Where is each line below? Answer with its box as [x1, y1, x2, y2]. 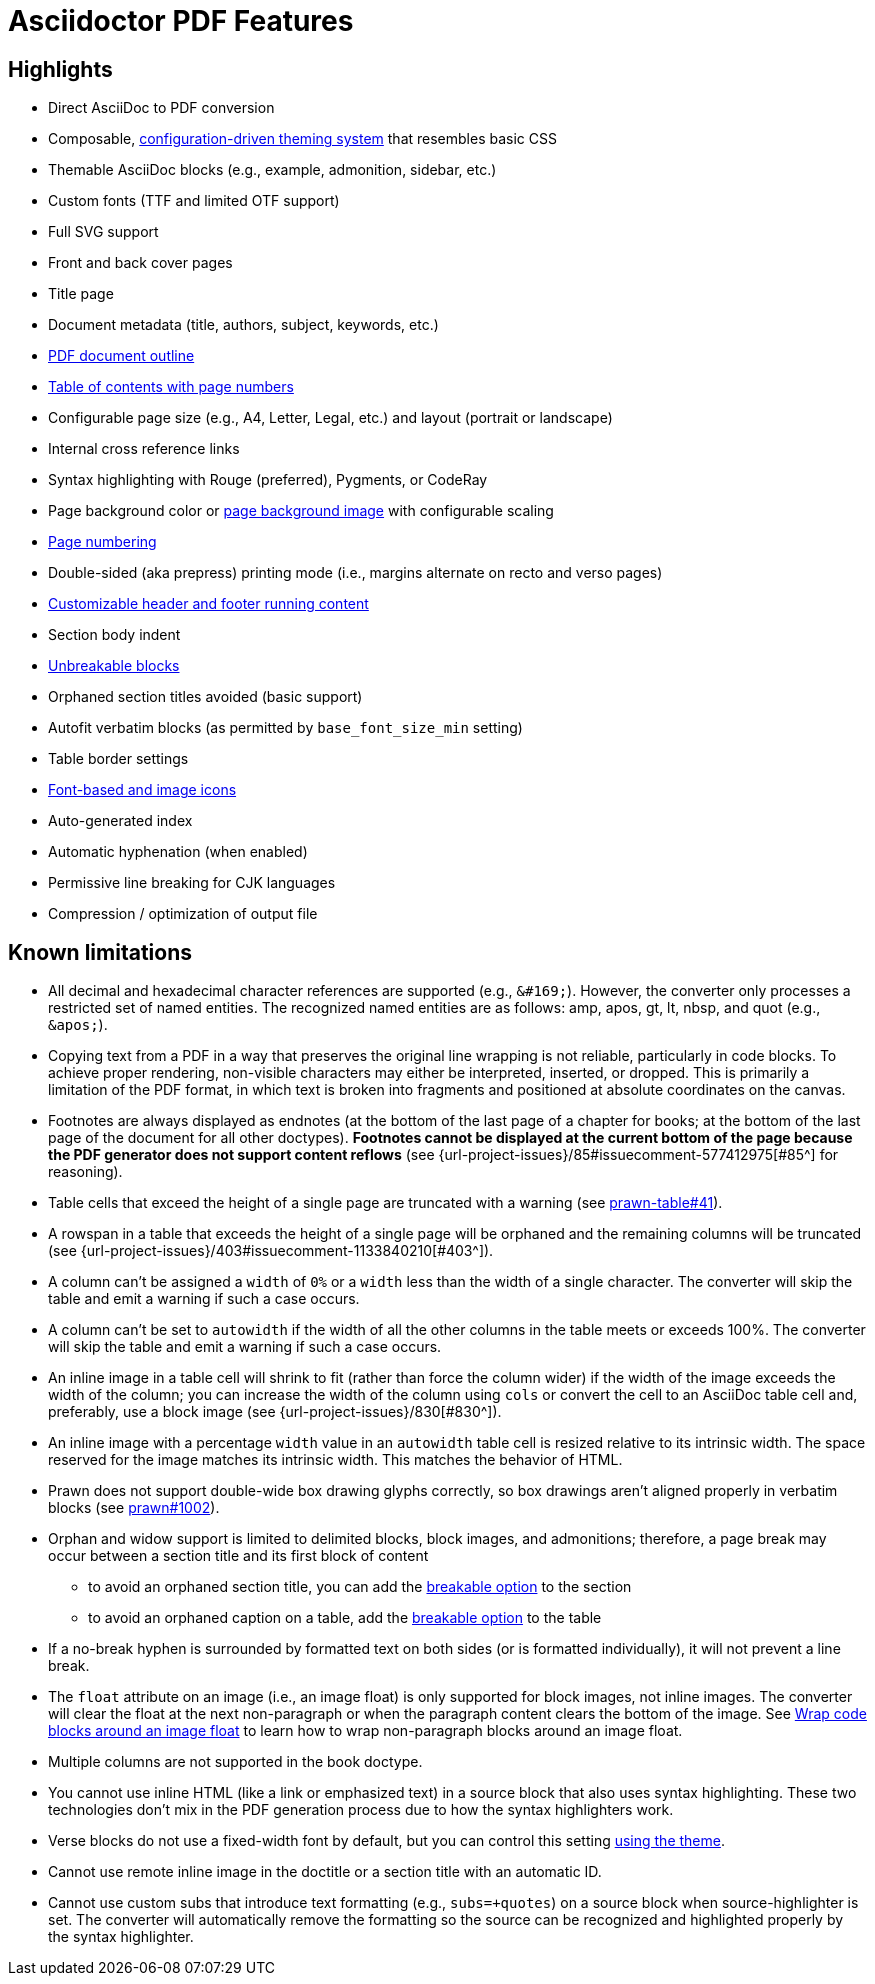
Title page [48, 285, 114, 303]
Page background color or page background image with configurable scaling [48, 502, 554, 520]
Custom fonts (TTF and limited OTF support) [48, 192, 340, 210]
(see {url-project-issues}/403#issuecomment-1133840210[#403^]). [48, 1242, 494, 1260]
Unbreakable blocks [48, 657, 180, 675]
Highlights [8, 56, 113, 82]
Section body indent [48, 626, 181, 644]
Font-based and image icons [48, 781, 237, 799]
